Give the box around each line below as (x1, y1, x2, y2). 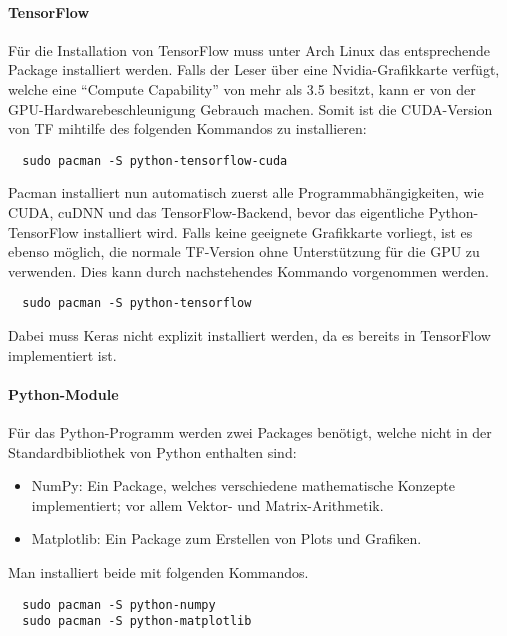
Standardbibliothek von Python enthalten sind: (8, 441, 297, 462)
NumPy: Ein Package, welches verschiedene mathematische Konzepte (31, 475, 455, 496)
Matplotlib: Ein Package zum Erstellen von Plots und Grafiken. (31, 528, 422, 549)
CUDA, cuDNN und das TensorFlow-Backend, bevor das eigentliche (8, 202, 425, 223)
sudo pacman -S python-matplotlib (22, 614, 252, 629)
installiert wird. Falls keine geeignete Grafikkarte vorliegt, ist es (83, 221, 473, 242)
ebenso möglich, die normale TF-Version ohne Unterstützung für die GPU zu (8, 241, 480, 262)
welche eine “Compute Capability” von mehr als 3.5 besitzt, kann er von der (8, 78, 476, 99)
